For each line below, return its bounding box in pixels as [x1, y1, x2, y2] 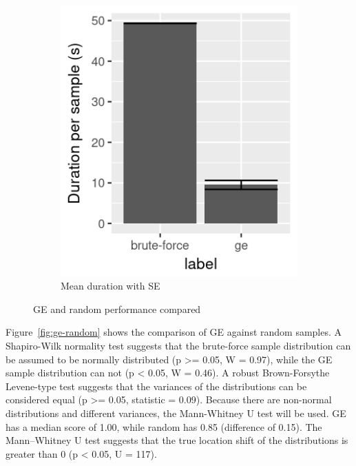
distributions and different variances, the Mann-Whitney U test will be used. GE [6, 405, 346, 420]
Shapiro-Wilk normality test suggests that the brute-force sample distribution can [6, 338, 351, 352]
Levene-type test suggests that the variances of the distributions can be [6, 378, 307, 393]
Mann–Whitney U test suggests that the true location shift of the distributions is [6, 433, 348, 447]
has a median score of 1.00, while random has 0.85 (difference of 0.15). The [6, 419, 322, 434]
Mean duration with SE [61, 278, 160, 293]
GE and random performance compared [33, 301, 201, 316]
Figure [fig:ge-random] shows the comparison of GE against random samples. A [6, 325, 342, 339]
